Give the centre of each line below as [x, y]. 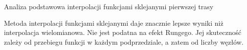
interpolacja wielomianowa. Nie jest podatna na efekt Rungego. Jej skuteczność [123, 32]
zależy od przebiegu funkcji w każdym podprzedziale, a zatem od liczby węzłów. [124, 42]
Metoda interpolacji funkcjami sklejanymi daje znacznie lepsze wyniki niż [114, 23]
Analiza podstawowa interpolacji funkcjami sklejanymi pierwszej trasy [109, 6]
